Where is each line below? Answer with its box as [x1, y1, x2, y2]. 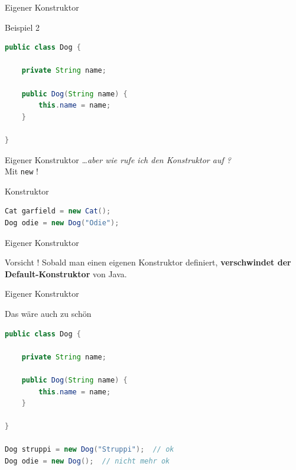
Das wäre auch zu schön [5, 307, 92, 319]
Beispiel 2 [5, 21, 40, 33]
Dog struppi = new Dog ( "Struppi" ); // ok [5, 445, 174, 454]
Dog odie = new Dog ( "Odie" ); [5, 218, 119, 227]
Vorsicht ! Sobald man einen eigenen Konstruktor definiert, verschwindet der [5, 256, 291, 268]
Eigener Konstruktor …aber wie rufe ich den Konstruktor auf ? [5, 153, 231, 166]
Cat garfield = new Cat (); [5, 207, 111, 216]
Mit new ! [5, 165, 38, 177]
